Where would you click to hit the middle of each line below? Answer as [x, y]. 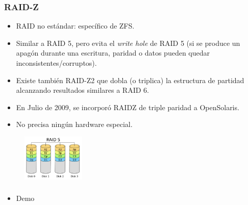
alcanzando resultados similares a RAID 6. [82, 90]
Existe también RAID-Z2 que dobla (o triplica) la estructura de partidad [130, 80]
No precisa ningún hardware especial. [74, 124]
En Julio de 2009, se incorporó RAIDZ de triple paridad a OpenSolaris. [128, 107]
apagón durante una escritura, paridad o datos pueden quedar [113, 53]
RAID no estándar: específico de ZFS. [75, 26]
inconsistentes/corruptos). [56, 63]
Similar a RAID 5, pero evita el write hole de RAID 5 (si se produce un [128, 43]
